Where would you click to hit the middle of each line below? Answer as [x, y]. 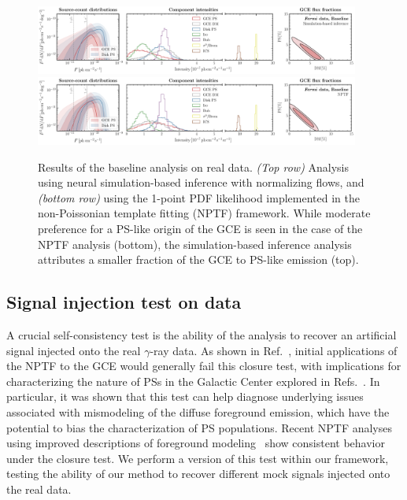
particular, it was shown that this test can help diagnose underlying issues [185, 396]
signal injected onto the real [74, 350]
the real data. [39, 489]
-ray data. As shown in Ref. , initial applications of [274, 350]
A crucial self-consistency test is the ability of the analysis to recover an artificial [202, 335]
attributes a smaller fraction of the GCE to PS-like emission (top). [198, 259]
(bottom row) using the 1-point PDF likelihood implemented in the [199, 197]
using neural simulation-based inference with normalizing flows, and [201, 182]
